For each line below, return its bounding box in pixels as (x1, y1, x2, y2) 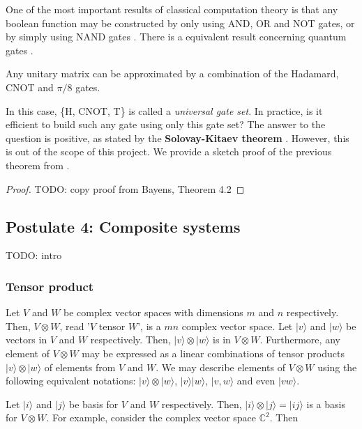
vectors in (6, 332, 47, 347)
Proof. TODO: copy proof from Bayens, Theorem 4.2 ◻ (6, 181, 245, 196)
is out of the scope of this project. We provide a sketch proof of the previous (6, 144, 332, 159)
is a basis (306, 396, 345, 411)
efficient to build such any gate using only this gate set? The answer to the (6, 117, 326, 132)
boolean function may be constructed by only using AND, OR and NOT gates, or (6, 15, 355, 30)
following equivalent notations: (6, 373, 136, 388)
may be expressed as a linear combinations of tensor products (82, 345, 345, 360)
